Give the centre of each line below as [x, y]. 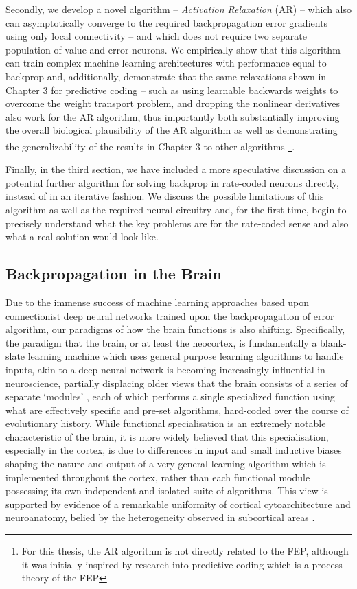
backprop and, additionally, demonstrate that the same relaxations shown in [166, 76]
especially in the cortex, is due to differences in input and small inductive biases [174, 450]
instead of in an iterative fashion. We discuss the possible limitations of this [165, 196]
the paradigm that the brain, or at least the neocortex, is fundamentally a [161, 342]
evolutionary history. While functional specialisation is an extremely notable [166, 423]
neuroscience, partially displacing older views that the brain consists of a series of [177, 383]
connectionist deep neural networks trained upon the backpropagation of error [170, 315]
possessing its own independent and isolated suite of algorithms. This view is [167, 490]
